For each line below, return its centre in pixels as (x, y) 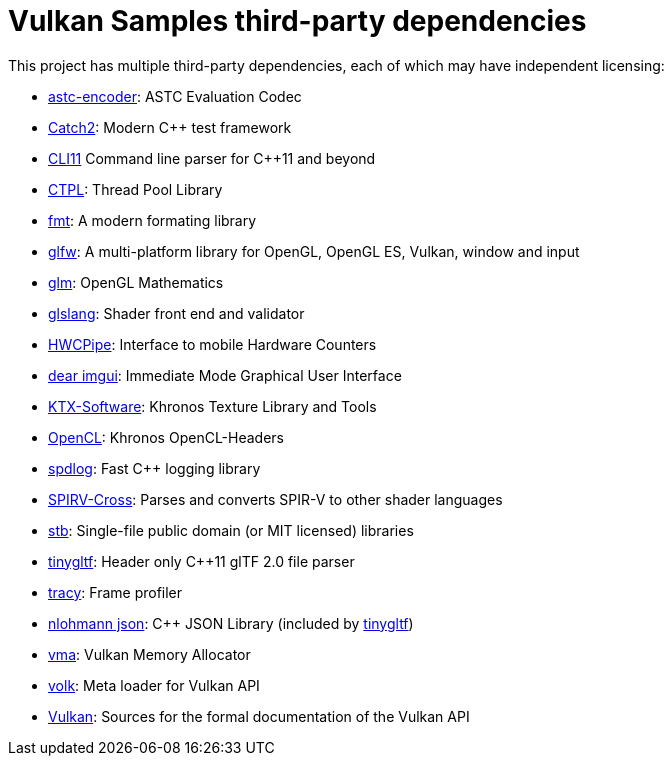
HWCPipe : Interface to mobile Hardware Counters (212, 344)
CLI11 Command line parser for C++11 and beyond (212, 158)
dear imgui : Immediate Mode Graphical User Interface (225, 375)
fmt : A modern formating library (152, 220)
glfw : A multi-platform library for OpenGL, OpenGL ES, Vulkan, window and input (314, 251)
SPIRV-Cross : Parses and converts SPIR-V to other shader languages (275, 499)
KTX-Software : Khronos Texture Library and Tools (212, 406)
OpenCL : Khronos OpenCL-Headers (166, 437)
